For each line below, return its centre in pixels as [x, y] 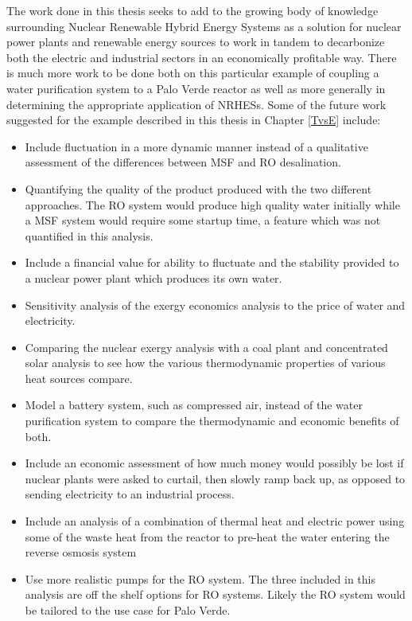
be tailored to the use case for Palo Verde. [128, 610]
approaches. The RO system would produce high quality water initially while [212, 204]
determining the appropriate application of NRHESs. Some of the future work [196, 104]
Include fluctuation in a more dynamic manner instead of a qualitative [196, 146]
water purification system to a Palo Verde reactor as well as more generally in [196, 88]
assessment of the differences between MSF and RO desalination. [183, 162]
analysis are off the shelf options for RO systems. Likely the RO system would [215, 594]
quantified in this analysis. [89, 235]
